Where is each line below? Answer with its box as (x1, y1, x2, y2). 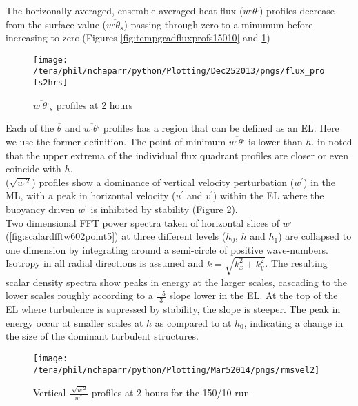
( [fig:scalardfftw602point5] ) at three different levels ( (6, 229, 226, 243)
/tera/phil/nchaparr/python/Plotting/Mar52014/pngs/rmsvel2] (33, 365, 320, 375)
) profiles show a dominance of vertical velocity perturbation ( (32, 174, 295, 189)
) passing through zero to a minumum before (123, 17, 313, 31)
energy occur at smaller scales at (6, 315, 143, 329)
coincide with (6, 161, 61, 176)
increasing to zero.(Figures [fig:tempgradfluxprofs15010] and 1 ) (6, 30, 270, 45)
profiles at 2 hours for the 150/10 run (91, 385, 250, 400)
